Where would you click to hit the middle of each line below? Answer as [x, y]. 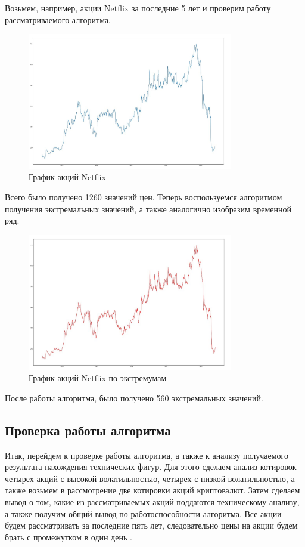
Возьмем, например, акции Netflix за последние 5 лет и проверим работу [138, 8]
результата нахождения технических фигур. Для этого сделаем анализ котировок [151, 467]
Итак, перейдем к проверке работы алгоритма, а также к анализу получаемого [147, 455]
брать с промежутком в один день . [69, 537]
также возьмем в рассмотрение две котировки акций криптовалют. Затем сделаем [152, 490]
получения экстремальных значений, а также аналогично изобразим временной [148, 208]
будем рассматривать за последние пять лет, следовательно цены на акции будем [151, 525]
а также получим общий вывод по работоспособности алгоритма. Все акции [143, 513]
